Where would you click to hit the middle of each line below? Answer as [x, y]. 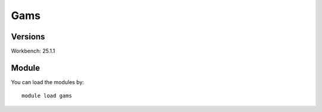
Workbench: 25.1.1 [33, 51]
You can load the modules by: [48, 82]
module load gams [47, 96]
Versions [28, 37]
